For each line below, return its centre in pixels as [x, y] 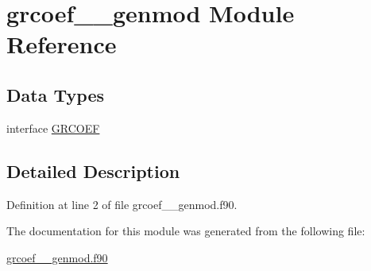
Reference [62, 44]
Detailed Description [93, 170]
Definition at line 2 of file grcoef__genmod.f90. [122, 204]
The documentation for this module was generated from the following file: [186, 231]
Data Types [55, 94]
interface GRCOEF [53, 128]
